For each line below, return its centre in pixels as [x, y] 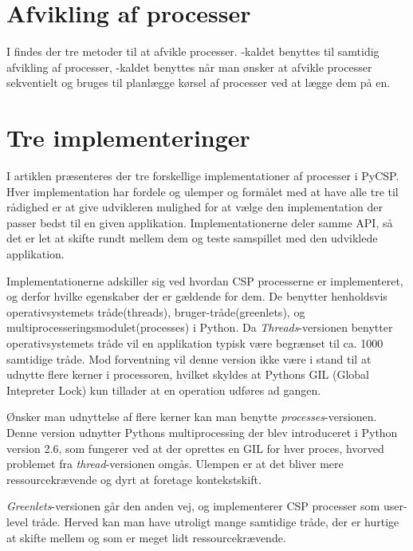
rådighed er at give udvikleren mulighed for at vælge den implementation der [195, 207]
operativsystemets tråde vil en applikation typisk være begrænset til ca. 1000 [195, 342]
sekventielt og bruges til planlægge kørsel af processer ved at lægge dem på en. [199, 83]
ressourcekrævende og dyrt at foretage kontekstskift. [134, 479]
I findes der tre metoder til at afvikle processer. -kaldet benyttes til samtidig [193, 51]
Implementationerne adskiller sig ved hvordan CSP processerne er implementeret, [205, 280]
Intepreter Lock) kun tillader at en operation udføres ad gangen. [164, 390]
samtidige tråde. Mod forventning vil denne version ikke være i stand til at [189, 358]
